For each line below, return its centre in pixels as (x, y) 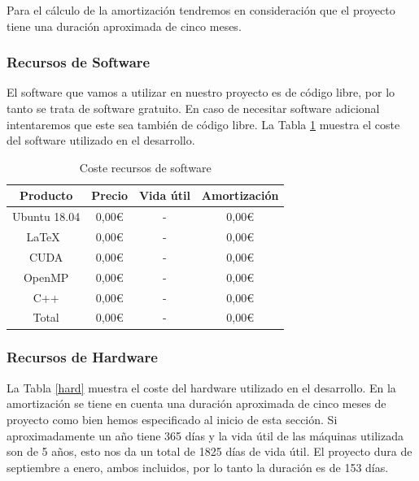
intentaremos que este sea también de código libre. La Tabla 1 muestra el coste (203, 124)
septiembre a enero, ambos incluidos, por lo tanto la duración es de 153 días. (198, 467)
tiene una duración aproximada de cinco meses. (124, 26)
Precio (109, 195)
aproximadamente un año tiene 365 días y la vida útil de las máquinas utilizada (205, 435)
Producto (46, 195)
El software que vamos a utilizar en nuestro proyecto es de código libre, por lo (201, 92)
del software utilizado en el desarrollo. (101, 140)
